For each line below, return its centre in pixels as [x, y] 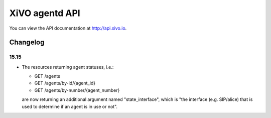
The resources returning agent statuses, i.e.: [68, 67]
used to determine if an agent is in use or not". [70, 106]
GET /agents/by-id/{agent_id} [65, 83]
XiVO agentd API [45, 13]
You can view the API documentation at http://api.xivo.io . [68, 28]
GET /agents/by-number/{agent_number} [77, 90]
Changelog [27, 42]
